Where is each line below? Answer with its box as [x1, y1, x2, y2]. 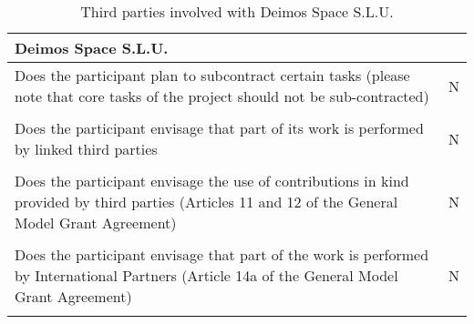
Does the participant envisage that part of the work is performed [15, 244, 429, 265]
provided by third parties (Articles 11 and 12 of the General [15, 191, 398, 212]
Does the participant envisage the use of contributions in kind [15, 170, 409, 191]
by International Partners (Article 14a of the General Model [15, 265, 398, 286]
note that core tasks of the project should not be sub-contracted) [15, 86, 429, 106]
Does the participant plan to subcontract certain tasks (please [15, 65, 410, 86]
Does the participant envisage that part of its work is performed [15, 117, 424, 138]
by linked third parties [15, 138, 158, 159]
